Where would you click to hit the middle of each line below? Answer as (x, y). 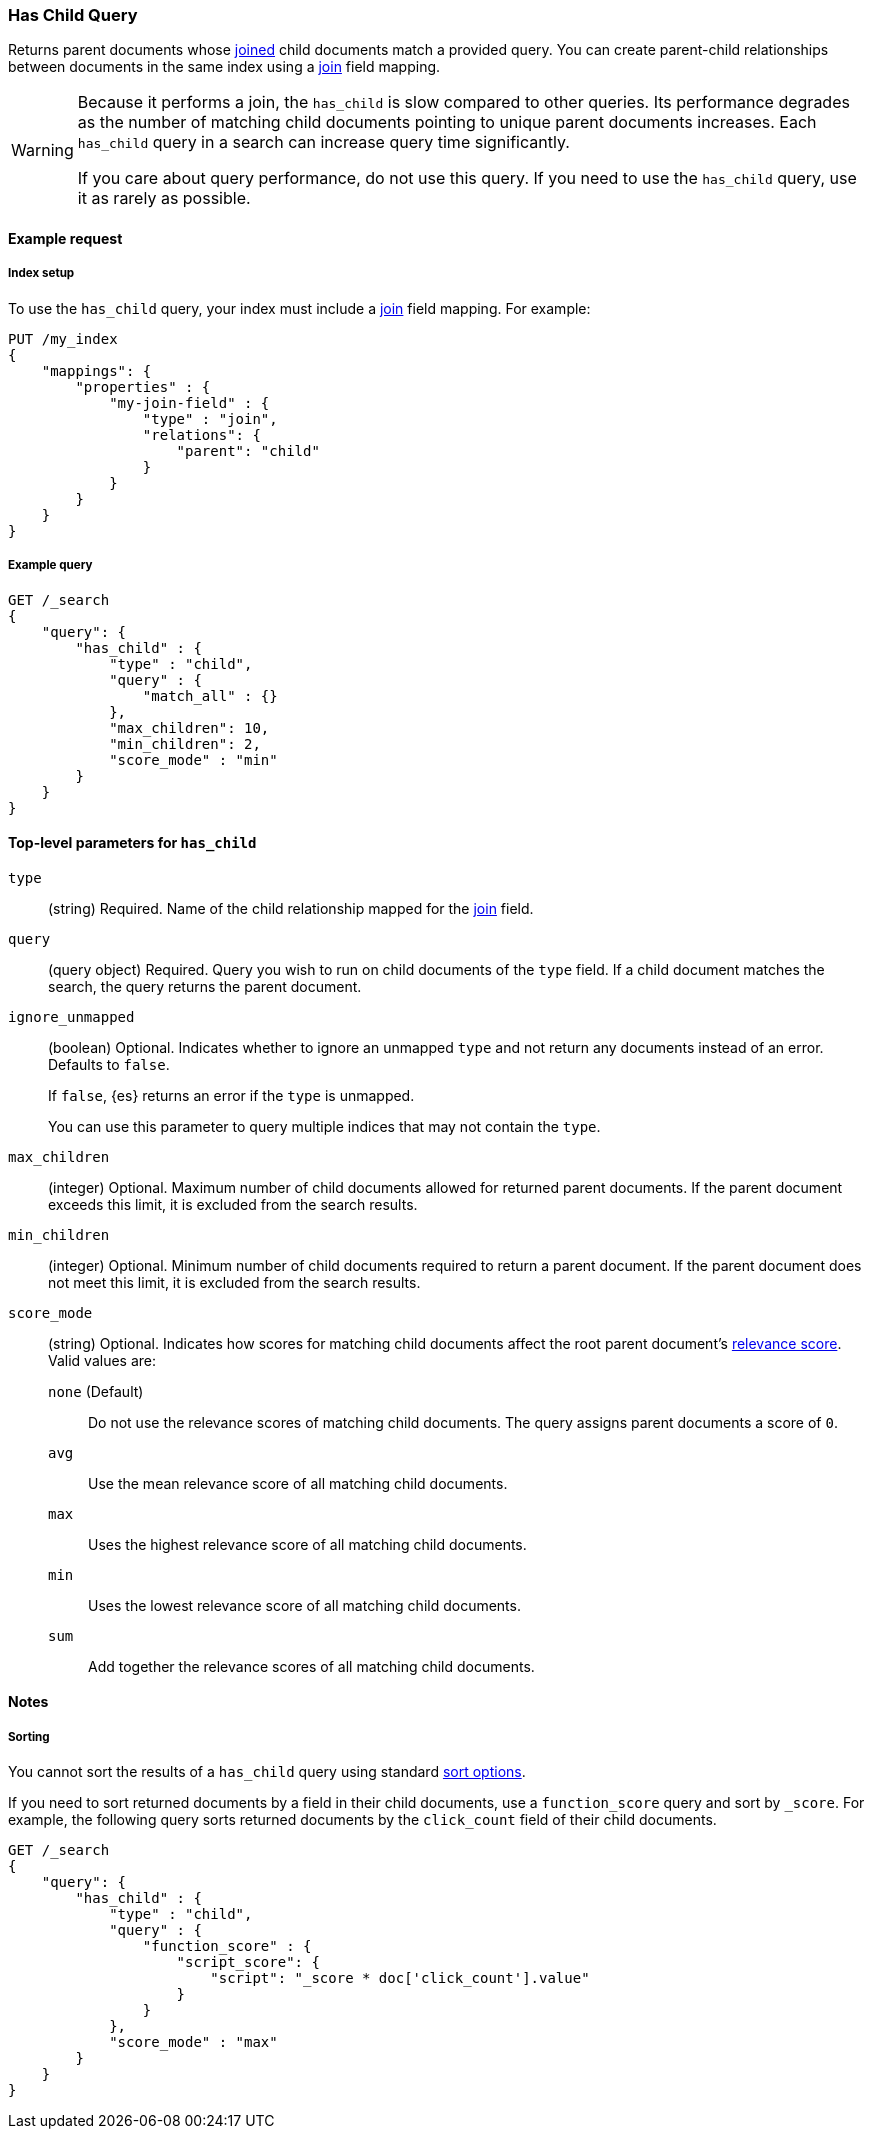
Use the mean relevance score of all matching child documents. (298, 1483)
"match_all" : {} (210, 695)
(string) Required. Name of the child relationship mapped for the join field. (291, 908)
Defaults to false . (109, 1064)
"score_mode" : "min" (193, 759)
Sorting (29, 1736)
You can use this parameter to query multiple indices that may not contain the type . (324, 1126)
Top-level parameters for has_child (132, 843)
